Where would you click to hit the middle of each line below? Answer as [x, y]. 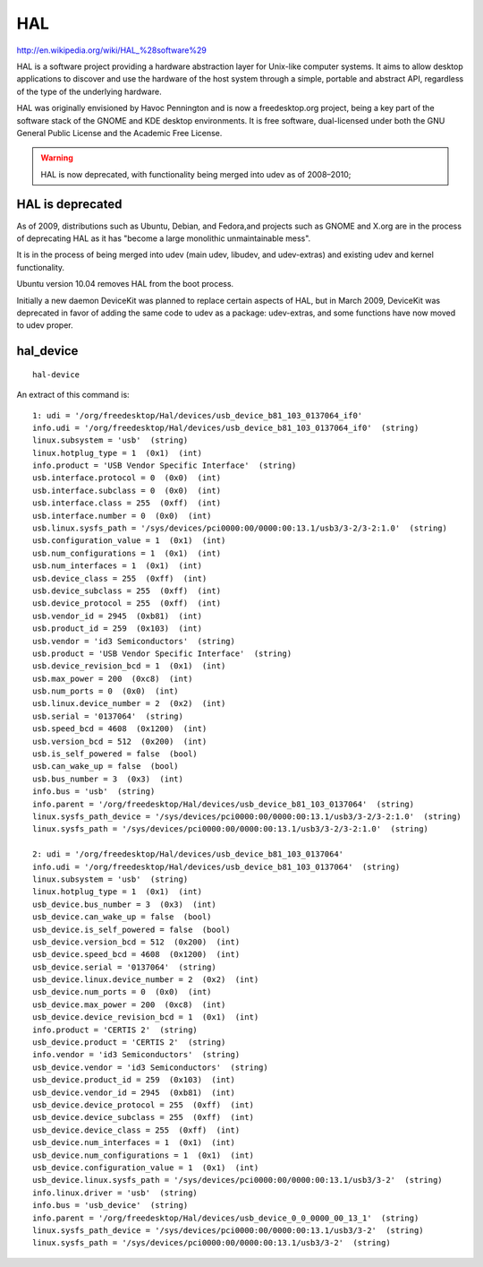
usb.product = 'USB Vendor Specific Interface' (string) [162, 653]
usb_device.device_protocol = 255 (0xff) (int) [144, 1105]
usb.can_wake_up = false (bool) [106, 767]
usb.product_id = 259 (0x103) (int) [118, 629]
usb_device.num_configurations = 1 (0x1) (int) [144, 1155]
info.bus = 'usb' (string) [94, 792]
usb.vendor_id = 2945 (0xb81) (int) [118, 616]
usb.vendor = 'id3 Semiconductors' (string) [134, 641]
